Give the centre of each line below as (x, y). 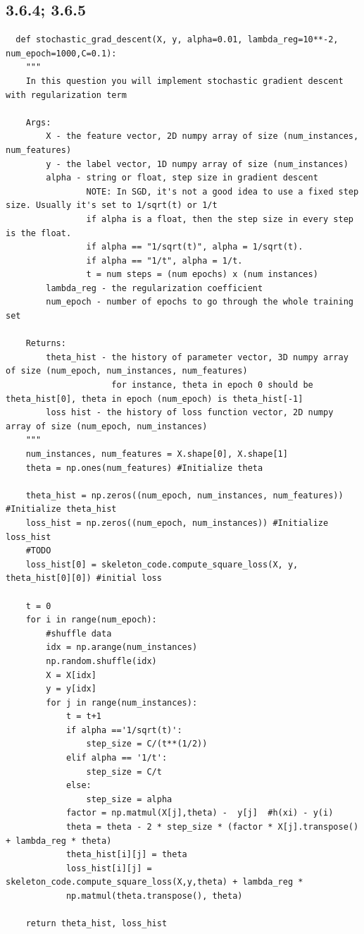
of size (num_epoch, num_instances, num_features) (127, 371)
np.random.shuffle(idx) (101, 661)
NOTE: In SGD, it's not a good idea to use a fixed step (222, 191)
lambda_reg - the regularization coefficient (155, 288)
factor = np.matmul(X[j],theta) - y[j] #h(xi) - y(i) (200, 813)
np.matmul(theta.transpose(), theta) (154, 896)
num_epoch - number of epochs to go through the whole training (200, 302)
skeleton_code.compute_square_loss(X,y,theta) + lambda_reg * (155, 882)
